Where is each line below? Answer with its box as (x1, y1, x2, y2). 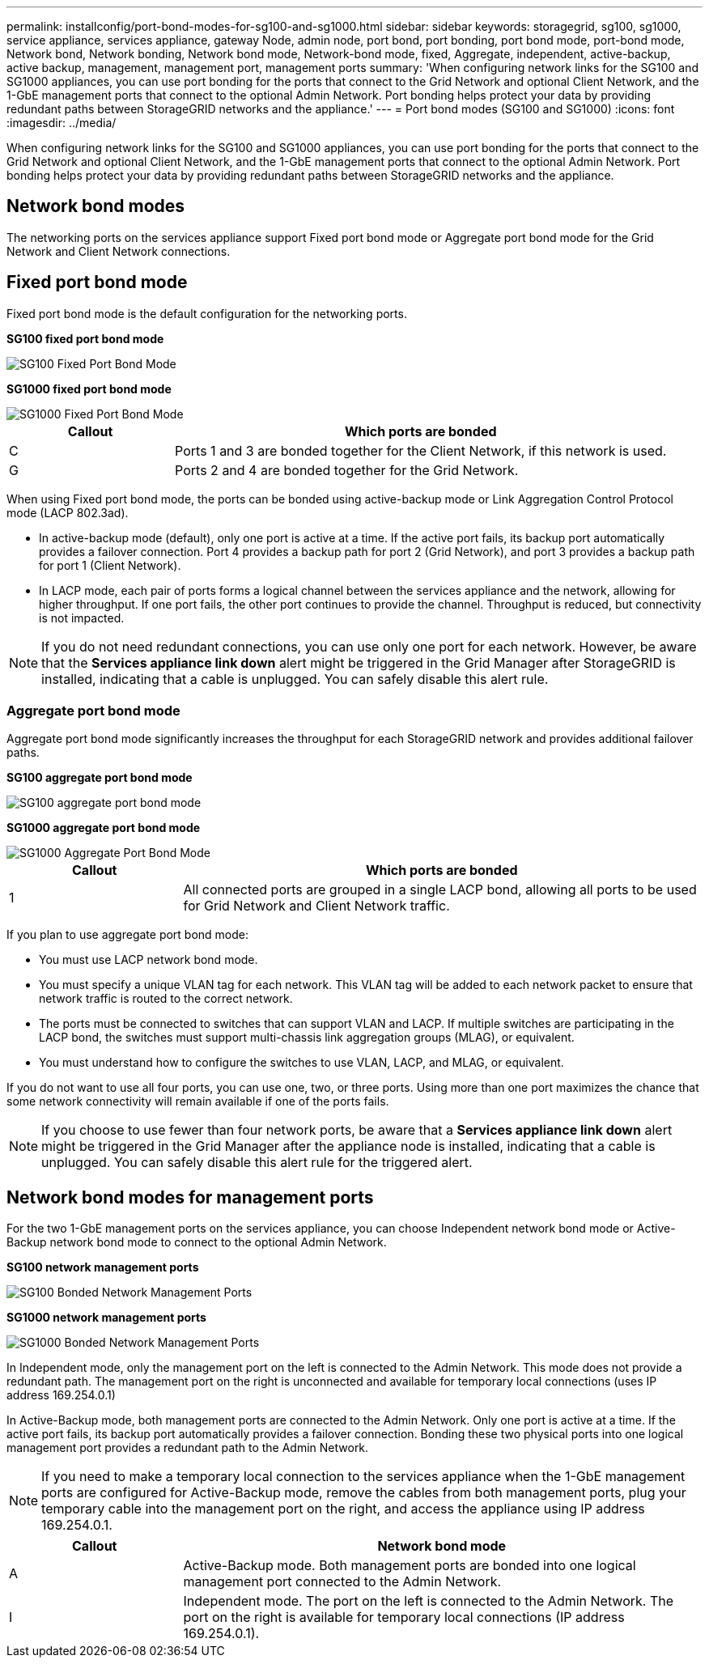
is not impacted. (39, 610, 125, 625)
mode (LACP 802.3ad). (6, 505, 129, 520)
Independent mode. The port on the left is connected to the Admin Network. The (183, 1593, 674, 1610)
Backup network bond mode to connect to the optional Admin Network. (6, 1235, 387, 1250)
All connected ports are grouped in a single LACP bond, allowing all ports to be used (183, 881, 697, 898)
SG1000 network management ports (6, 1310, 206, 1325)
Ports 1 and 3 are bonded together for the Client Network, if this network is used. (175, 442, 667, 459)
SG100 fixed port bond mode (6, 331, 164, 346)
